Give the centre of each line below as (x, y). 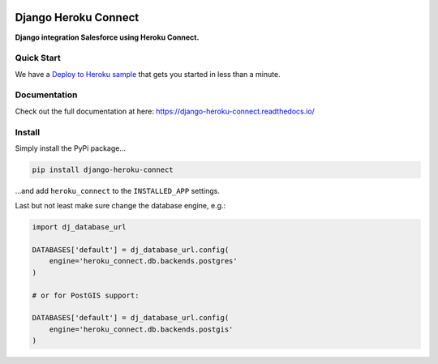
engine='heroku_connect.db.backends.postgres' (144, 261)
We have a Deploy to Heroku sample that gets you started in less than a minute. (148, 74)
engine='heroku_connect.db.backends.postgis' (141, 329)
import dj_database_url (79, 227)
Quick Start (38, 58)
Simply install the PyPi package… (70, 148)
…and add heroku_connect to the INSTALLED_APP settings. (118, 191)
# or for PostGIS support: (86, 295)
